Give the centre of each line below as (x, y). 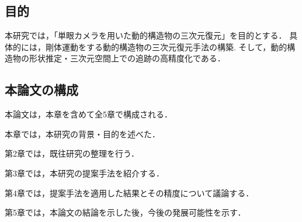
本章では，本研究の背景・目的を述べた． (82, 133)
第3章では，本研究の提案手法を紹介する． (84, 173)
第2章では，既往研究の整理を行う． (72, 153)
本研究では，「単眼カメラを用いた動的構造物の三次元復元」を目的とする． (146, 35)
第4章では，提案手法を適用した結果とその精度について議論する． (129, 192)
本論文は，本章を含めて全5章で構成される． (88, 114)
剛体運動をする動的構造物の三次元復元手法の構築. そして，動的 (166, 46)
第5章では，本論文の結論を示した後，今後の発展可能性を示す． (125, 212)
